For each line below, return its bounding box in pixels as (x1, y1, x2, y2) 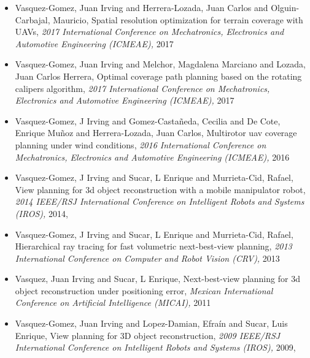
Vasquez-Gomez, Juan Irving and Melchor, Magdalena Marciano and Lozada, (15, 58, 306, 70)
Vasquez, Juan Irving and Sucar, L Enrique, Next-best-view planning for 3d (15, 272, 300, 285)
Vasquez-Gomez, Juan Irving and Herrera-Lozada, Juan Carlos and (15, 1, 268, 13)
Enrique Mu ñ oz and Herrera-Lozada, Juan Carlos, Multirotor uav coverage (15, 126, 297, 139)
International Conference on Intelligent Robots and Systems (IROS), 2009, (15, 341, 296, 354)
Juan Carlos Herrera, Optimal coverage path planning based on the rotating (15, 69, 302, 82)
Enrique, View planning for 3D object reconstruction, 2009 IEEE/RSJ (15, 329, 281, 341)
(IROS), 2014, (15, 207, 68, 219)
